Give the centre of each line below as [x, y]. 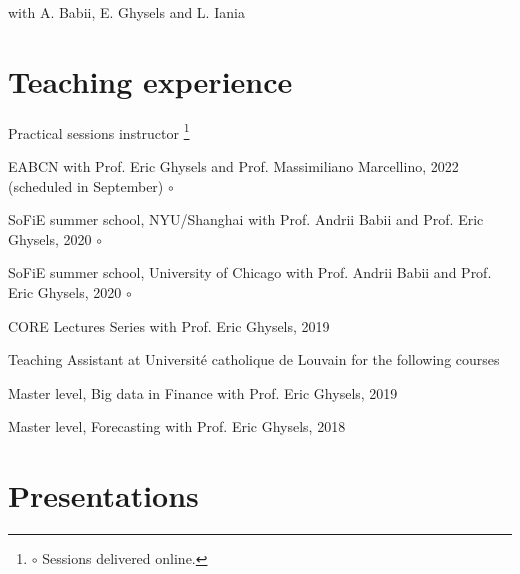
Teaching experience [150, 80]
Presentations [103, 495]
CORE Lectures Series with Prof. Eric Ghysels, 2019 [169, 325]
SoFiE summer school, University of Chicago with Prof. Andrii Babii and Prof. [250, 272]
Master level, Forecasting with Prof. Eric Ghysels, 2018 [177, 426]
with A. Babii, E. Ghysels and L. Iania [126, 12]
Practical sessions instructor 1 [99, 131]
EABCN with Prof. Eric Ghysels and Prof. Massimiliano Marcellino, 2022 [233, 165]
